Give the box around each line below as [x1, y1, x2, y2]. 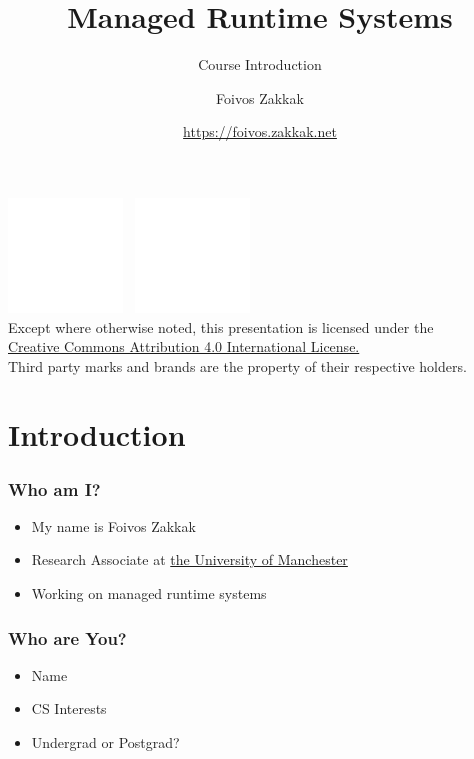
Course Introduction [198, 54, 322, 75]
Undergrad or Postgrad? [31, 732, 180, 753]
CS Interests [31, 698, 107, 719]
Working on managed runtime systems [31, 583, 267, 604]
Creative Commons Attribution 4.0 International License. [8, 336, 360, 357]
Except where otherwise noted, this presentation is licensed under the [8, 316, 434, 337]
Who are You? [8, 625, 127, 650]
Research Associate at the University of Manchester [31, 549, 348, 570]
